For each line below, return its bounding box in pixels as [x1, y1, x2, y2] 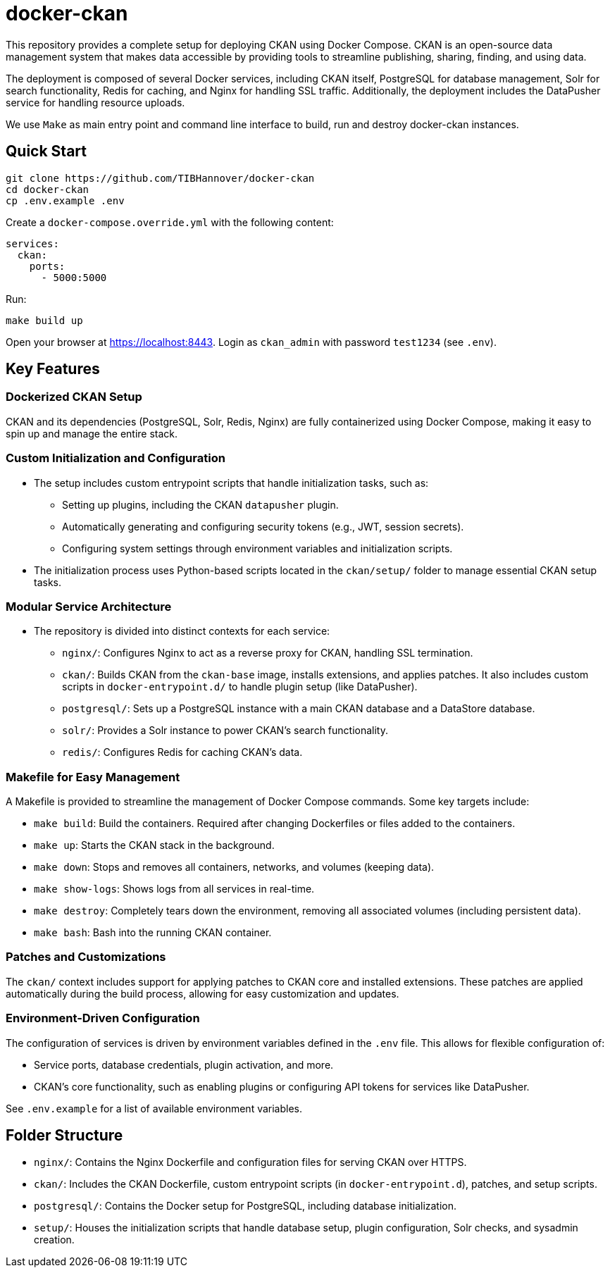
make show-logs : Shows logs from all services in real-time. [34, 883, 315, 895]
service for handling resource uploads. [6, 96, 185, 108]
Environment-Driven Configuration [6, 1011, 200, 1026]
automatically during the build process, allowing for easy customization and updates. [6, 987, 399, 1000]
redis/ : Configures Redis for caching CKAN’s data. [62, 746, 303, 759]
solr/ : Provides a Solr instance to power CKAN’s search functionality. [62, 724, 389, 737]
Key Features [6, 360, 100, 378]
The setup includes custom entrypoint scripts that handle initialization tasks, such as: [34, 476, 429, 489]
